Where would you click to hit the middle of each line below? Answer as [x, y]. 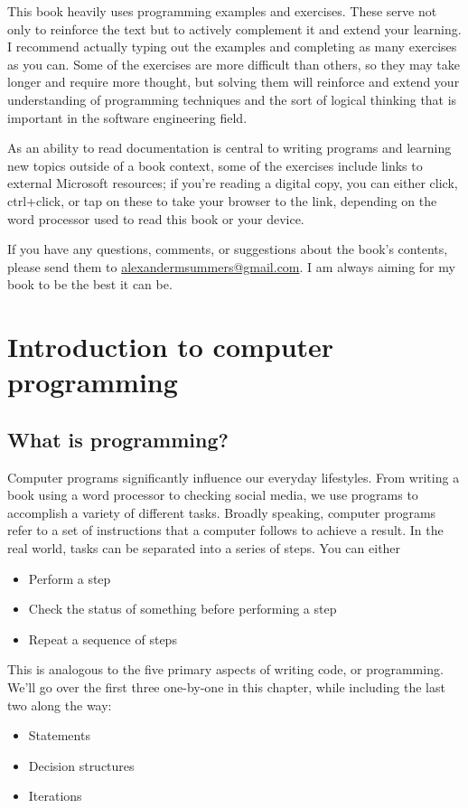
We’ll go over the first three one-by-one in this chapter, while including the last [226, 687]
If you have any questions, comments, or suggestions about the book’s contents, [228, 249]
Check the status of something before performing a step [183, 609]
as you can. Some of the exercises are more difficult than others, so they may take [234, 64]
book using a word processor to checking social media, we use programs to [213, 495]
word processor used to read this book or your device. [156, 218]
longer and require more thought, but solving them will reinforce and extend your [234, 82]
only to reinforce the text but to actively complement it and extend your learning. [234, 28]
